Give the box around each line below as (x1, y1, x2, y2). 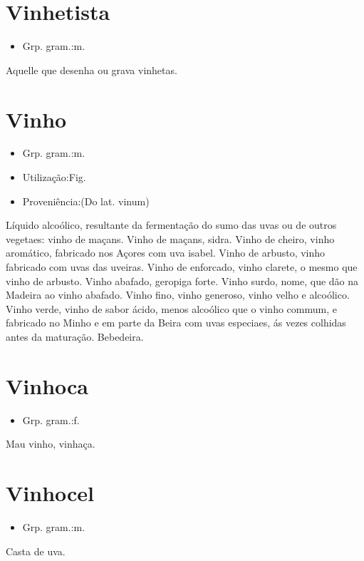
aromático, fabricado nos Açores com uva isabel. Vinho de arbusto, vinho (6, 245, 326, 260)
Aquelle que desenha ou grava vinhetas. (6, 62, 177, 77)
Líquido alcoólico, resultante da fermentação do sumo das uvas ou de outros (6, 217, 337, 232)
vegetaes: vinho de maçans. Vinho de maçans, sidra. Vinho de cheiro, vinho (6, 231, 335, 246)
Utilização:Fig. (22, 170, 86, 185)
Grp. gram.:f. (22, 412, 80, 427)
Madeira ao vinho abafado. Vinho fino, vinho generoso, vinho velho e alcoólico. (6, 287, 350, 302)
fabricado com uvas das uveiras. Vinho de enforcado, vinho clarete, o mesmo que (6, 259, 358, 274)
